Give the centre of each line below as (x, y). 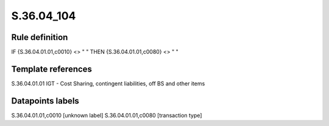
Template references (52, 69)
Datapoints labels (45, 101)
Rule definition (40, 37)
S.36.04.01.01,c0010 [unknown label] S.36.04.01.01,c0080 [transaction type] (107, 115)
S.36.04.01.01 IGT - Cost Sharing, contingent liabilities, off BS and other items (108, 83)
